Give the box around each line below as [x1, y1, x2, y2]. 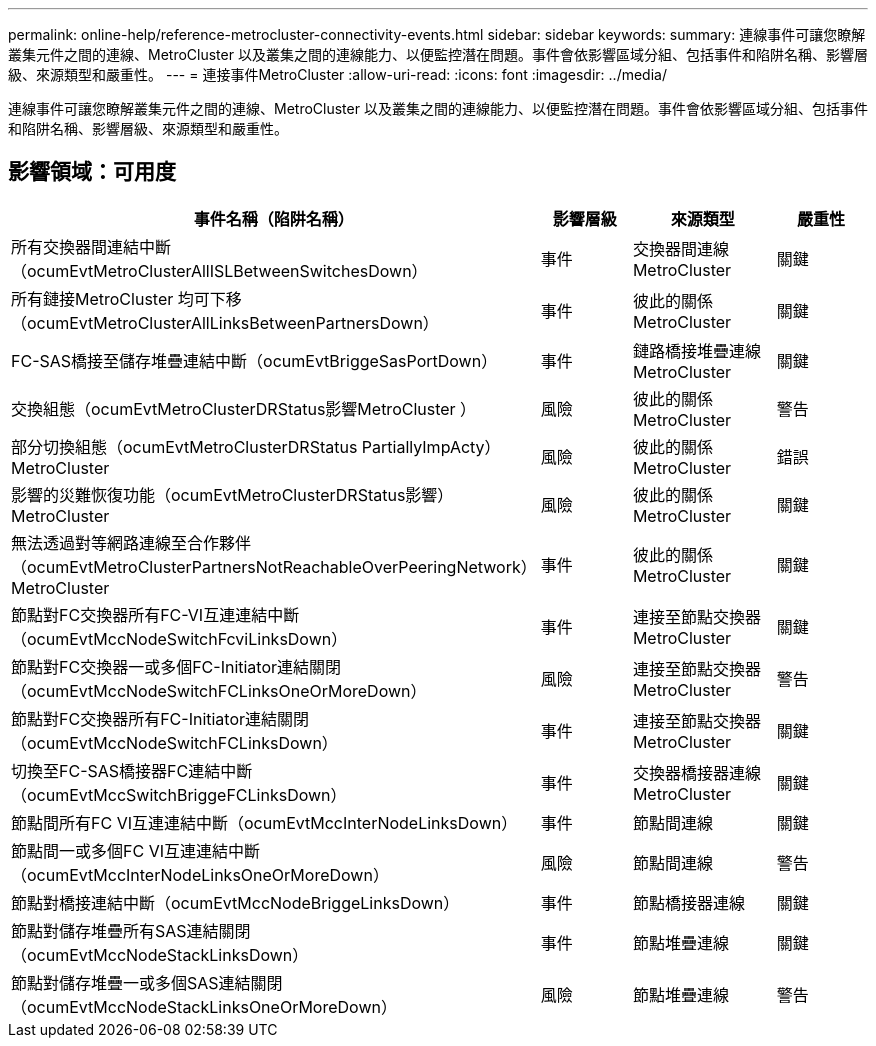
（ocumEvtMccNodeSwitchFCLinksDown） [11, 732, 338, 753]
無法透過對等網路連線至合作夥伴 [11, 532, 252, 553]
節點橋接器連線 [632, 892, 745, 913]
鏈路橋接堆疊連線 [632, 340, 761, 361]
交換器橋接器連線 [632, 762, 761, 783]
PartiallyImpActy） [361, 436, 501, 457]
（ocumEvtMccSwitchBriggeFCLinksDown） [11, 784, 347, 805]
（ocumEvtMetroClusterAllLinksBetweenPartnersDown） [11, 312, 439, 333]
